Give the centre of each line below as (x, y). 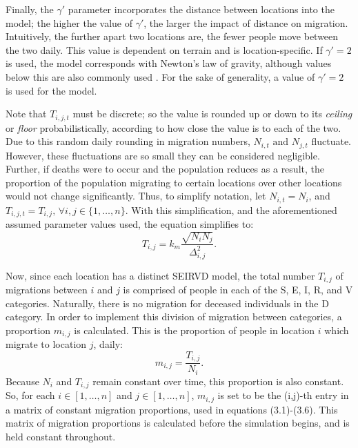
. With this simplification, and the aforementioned (231, 210)
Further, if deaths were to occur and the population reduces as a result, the (165, 169)
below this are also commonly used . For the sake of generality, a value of (160, 76)
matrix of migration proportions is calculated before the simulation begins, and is (178, 423)
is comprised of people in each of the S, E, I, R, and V (238, 290)
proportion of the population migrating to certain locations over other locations (174, 182)
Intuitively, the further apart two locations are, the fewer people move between (172, 36)
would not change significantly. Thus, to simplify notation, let (136, 196)
